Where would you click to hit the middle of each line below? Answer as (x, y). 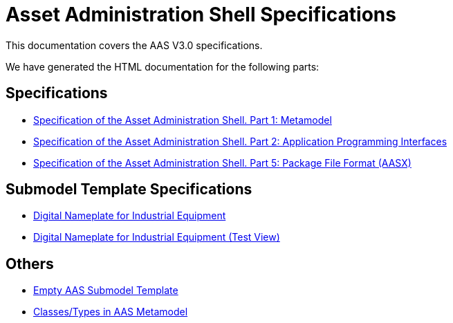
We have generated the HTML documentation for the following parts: (163, 66)
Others (30, 264)
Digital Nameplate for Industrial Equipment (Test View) (157, 237)
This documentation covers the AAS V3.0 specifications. (134, 45)
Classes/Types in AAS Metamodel (111, 312)
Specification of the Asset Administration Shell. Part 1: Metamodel (183, 120)
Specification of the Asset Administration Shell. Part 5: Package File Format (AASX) (222, 163)
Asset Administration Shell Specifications (201, 15)
